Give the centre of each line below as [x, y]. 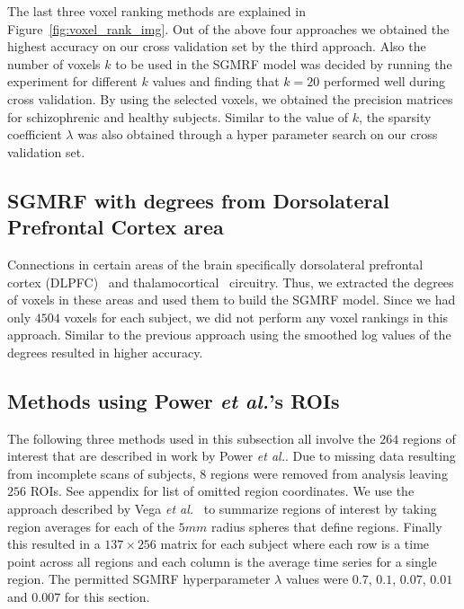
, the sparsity [395, 116]
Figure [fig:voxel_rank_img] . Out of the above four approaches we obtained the [228, 28]
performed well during [384, 81]
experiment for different [72, 81]
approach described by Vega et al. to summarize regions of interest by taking [222, 509]
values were [317, 579]
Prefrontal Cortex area [116, 227]
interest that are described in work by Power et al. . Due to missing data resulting [232, 456]
